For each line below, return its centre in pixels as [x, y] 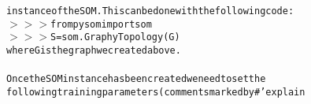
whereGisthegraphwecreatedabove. [94, 50]
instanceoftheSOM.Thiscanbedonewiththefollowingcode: [150, 11]
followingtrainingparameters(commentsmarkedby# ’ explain [156, 92]
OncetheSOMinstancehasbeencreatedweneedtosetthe [136, 79]
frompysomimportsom [101, 24]
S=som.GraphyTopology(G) [115, 37]
